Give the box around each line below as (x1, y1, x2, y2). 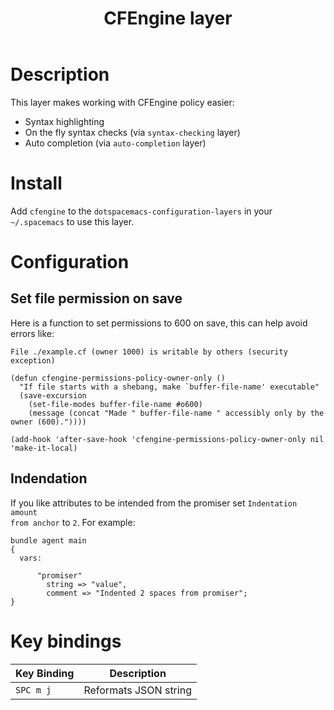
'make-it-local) (10, 443, 78, 453)
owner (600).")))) (10, 417, 87, 427)
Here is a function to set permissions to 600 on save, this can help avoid (10, 317, 308, 329)
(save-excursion (19, 390, 87, 401)
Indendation (10, 470, 88, 487)
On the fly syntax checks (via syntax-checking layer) (24, 126, 241, 138)
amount (10, 507, 38, 517)
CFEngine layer (103, 7, 233, 30)
